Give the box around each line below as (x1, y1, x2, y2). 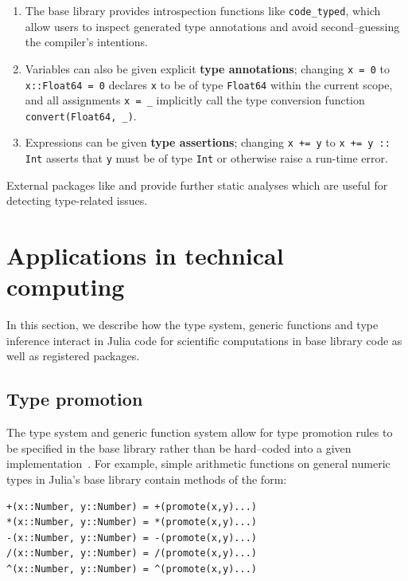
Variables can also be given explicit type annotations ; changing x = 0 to (25, 60, 390, 77)
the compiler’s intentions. (25, 33, 148, 50)
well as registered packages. (6, 347, 140, 364)
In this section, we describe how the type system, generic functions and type (6, 316, 379, 333)
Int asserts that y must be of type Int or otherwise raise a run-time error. (25, 150, 388, 167)
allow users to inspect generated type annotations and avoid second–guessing (25, 18, 400, 34)
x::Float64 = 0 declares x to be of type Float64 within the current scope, (25, 76, 393, 92)
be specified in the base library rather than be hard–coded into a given (6, 439, 352, 456)
